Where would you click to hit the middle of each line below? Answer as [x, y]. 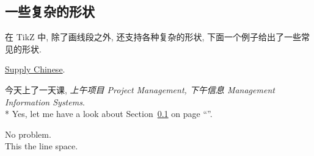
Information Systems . [45, 101]
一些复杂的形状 [50, 11]
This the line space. [42, 146]
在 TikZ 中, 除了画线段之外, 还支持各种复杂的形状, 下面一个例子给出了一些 [153, 37]
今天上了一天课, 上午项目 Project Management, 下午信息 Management [140, 89]
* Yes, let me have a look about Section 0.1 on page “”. [109, 114]
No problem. [28, 134]
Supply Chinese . [35, 69]
